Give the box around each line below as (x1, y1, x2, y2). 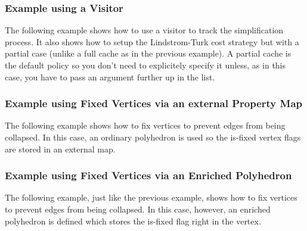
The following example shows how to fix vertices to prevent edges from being (5, 119, 286, 132)
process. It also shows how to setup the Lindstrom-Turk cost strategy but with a (5, 35, 299, 48)
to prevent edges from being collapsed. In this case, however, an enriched (5, 203, 271, 215)
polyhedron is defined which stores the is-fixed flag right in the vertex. (5, 214, 261, 227)
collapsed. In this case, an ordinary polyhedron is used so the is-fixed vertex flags (5, 131, 301, 143)
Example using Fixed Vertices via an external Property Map (5, 96, 303, 111)
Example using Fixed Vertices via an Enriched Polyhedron (5, 168, 292, 183)
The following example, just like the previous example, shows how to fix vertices (5, 191, 297, 204)
